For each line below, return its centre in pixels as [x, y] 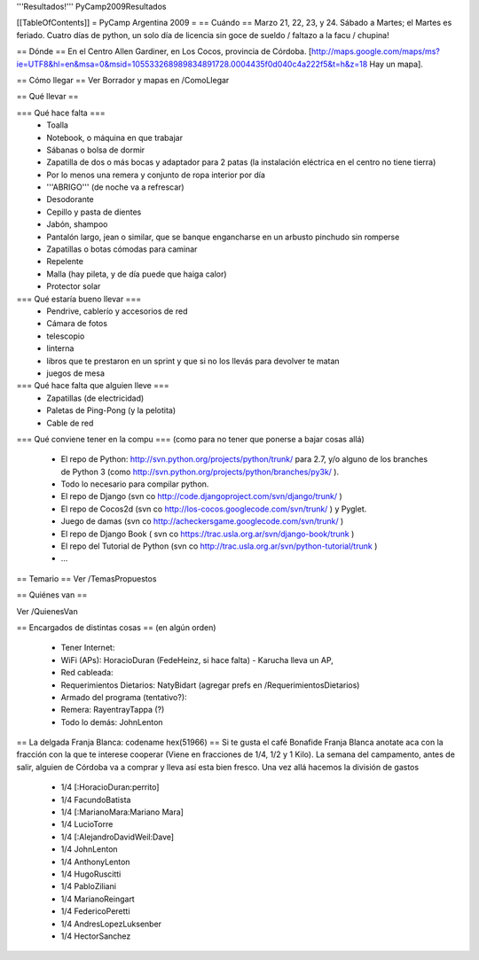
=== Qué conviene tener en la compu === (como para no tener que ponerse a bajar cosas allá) [190, 439]
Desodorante [71, 199]
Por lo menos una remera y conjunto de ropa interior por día [156, 175]
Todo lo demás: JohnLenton [112, 722]
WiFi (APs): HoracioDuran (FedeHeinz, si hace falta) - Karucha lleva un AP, [197, 660]
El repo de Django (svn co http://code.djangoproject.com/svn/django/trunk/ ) [202, 496]
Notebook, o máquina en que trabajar [115, 137]
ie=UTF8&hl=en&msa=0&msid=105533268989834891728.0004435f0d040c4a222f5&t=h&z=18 [192, 64]
